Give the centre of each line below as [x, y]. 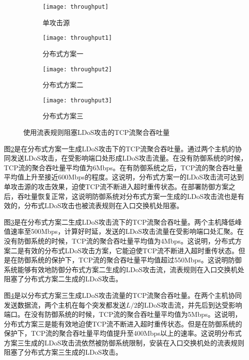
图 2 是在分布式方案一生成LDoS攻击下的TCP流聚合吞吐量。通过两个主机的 [119, 148]
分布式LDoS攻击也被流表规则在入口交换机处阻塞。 [104, 205]
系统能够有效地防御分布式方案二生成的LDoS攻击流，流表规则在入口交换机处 [124, 269]
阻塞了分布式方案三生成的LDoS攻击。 [63, 352]
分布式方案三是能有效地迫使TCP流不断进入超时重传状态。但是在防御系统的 [123, 323]
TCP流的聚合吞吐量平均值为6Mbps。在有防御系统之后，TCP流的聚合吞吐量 [123, 167]
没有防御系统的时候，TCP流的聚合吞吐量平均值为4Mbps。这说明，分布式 [119, 240]
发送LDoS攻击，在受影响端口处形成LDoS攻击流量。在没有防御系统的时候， [129, 158]
